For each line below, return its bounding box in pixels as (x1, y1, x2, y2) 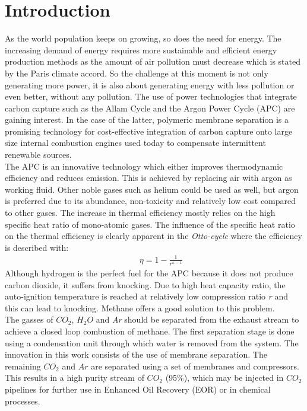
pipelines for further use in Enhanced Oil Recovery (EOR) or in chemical (5, 383, 271, 396)
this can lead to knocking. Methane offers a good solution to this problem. (5, 301, 275, 314)
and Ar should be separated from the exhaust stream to (96, 313, 299, 326)
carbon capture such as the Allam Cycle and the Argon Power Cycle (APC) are (5, 101, 295, 114)
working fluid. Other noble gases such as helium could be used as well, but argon (5, 183, 299, 195)
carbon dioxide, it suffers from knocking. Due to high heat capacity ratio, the (5, 278, 286, 291)
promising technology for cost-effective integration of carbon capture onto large (5, 125, 293, 137)
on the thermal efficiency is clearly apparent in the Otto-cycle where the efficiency (5, 230, 302, 242)
